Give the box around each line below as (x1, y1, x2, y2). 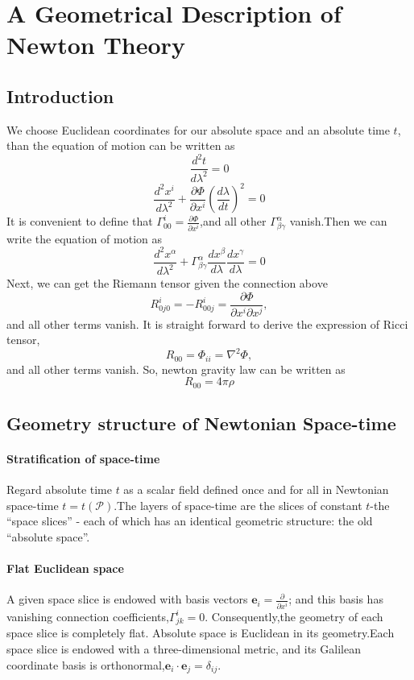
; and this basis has (288, 591, 383, 607)
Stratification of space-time (6, 450, 160, 467)
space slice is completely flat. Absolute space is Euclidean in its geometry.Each (6, 624, 395, 641)
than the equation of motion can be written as (6, 137, 235, 154)
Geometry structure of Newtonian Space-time (6, 411, 396, 436)
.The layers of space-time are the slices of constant (114, 496, 362, 513)
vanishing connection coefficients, (6, 607, 169, 624)
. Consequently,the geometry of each (205, 607, 383, 624)
